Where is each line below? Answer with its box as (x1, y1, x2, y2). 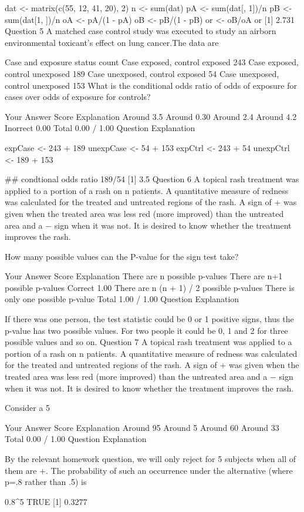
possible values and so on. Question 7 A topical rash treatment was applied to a (5, 336, 292, 348)
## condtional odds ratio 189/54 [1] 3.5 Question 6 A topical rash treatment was (5, 173, 299, 185)
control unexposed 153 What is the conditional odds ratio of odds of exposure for (5, 79, 297, 91)
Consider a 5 (5, 401, 50, 414)
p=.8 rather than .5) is (5, 476, 87, 488)
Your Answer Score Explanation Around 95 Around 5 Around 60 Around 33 (5, 421, 279, 433)
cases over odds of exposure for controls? (5, 91, 151, 103)
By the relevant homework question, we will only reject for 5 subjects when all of (5, 453, 296, 464)
